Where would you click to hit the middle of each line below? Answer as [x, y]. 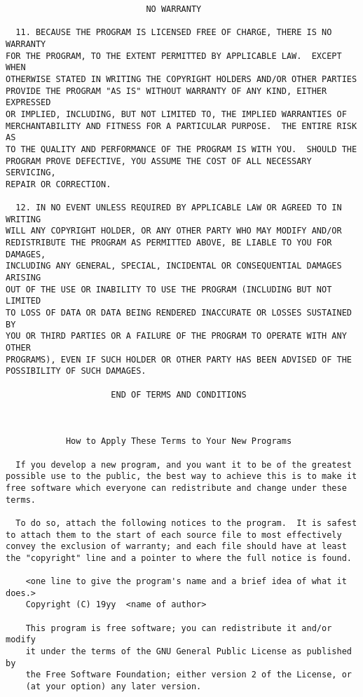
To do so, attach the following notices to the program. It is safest [186, 523]
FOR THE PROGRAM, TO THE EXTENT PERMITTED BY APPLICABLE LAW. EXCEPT [174, 56]
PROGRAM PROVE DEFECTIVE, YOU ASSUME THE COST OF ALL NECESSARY [159, 161]
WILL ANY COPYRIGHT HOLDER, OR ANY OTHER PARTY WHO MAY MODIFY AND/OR [174, 231]
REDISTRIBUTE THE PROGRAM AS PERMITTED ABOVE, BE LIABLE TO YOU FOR [169, 243]
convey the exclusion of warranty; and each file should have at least [176, 547]
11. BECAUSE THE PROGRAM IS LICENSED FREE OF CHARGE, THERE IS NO [174, 33]
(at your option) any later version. [114, 687]
